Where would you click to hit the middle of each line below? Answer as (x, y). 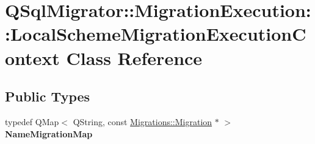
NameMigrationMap (49, 133)
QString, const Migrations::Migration (143, 121)
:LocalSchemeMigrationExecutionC (156, 34)
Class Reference (134, 57)
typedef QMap (32, 121)
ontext (32, 57)
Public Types (48, 96)
